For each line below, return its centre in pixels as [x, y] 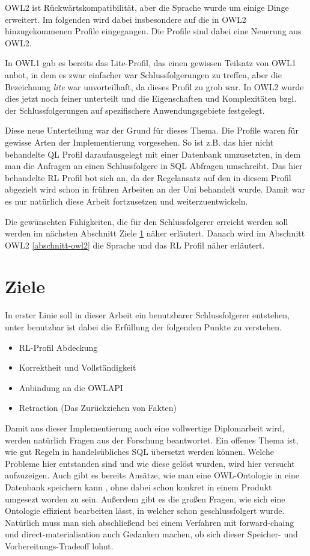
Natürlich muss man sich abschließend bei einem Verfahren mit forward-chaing [150, 522]
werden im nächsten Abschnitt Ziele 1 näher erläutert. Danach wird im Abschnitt [155, 233]
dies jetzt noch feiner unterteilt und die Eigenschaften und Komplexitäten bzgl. [151, 98]
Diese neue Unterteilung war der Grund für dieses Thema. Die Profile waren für [152, 130]
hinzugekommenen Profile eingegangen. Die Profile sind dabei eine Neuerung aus [153, 31]
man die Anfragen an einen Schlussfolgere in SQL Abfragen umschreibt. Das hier [154, 166]
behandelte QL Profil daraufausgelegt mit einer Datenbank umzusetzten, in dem [153, 154]
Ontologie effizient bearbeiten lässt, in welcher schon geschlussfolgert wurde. [145, 511]
